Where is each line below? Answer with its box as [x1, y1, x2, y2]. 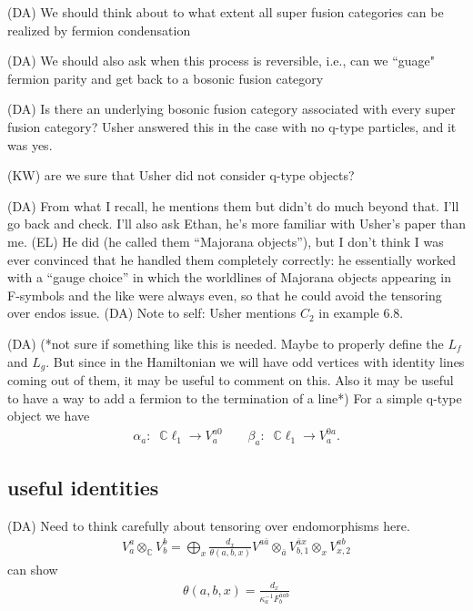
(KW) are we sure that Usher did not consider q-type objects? [7, 166, 355, 185]
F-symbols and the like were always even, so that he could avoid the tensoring [7, 285, 442, 304]
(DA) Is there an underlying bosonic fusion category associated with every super [7, 99, 456, 118]
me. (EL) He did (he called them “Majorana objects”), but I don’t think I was [7, 231, 444, 250]
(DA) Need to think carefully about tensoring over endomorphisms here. [7, 516, 410, 535]
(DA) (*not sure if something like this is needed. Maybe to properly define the [7, 333, 444, 352]
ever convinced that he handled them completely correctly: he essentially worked [7, 249, 456, 269]
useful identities [7, 474, 159, 502]
